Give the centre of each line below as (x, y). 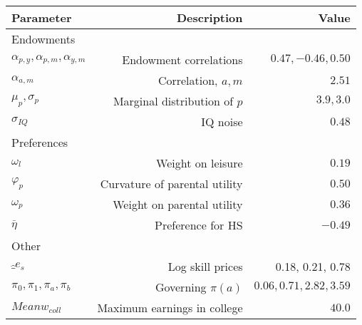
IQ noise (222, 122)
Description (210, 17)
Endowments (43, 39)
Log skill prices (205, 266)
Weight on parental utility (178, 204)
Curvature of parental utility (171, 184)
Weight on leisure (200, 163)
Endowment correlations (182, 60)
